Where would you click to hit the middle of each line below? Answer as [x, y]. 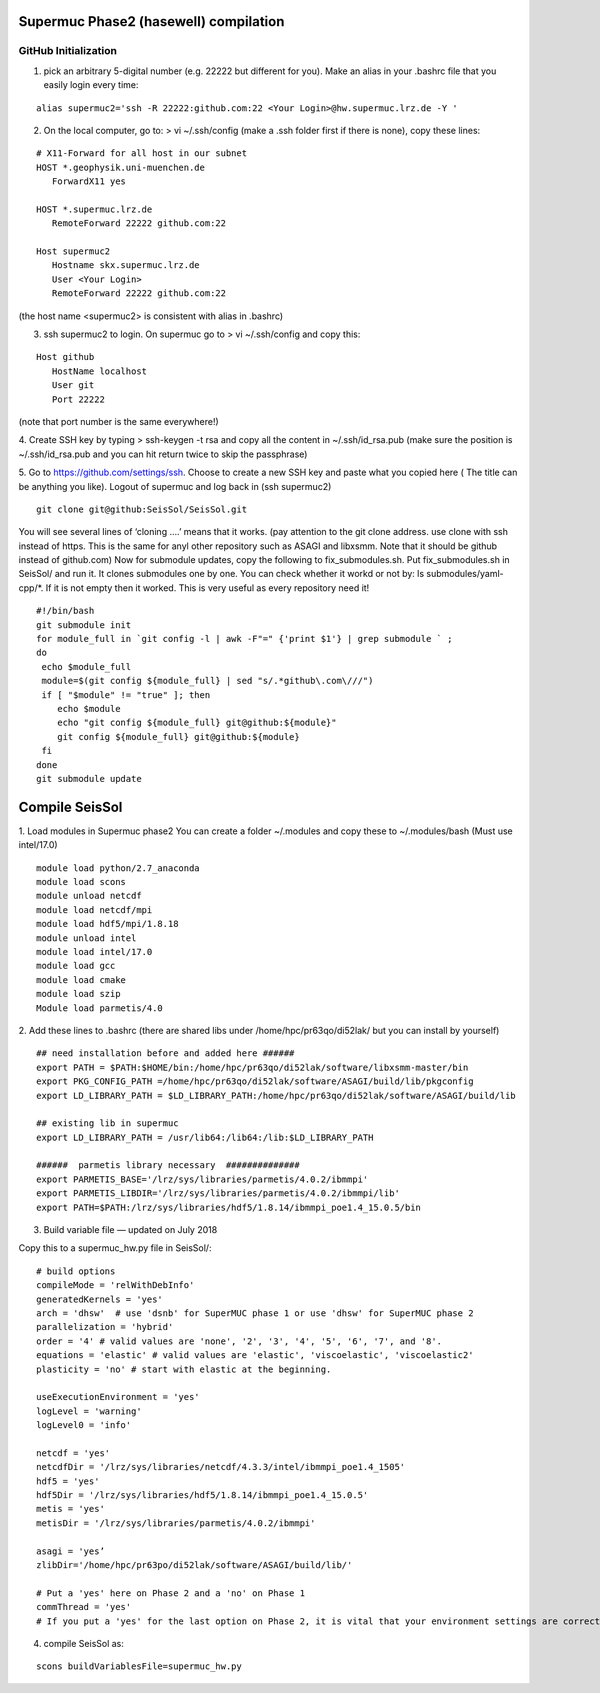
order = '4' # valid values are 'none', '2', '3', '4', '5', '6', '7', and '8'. [239, 1341]
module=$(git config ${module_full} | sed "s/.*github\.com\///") [207, 681]
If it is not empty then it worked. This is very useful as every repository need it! [207, 587]
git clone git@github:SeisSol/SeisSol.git [142, 509]
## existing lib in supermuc [107, 1123]
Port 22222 [78, 399]
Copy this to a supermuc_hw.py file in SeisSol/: [115, 1248]
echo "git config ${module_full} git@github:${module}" [196, 723]
